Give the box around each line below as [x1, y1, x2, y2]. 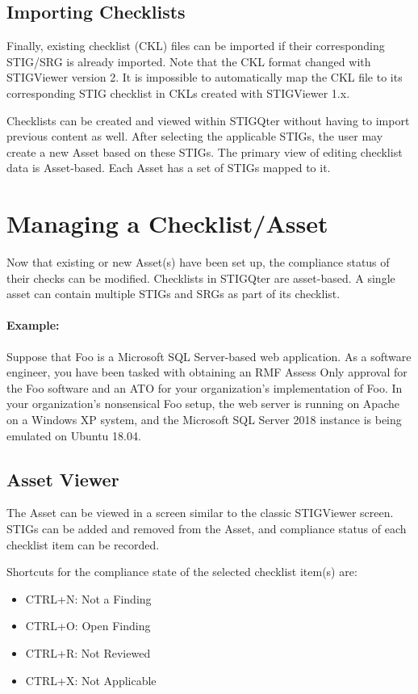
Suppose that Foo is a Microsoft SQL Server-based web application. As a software [6, 347, 412, 364]
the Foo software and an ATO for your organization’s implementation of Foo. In [6, 379, 403, 396]
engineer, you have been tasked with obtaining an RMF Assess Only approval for [6, 364, 408, 381]
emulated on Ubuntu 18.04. [6, 427, 141, 444]
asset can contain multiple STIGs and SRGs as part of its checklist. [6, 285, 341, 302]
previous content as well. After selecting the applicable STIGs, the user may [6, 128, 383, 145]
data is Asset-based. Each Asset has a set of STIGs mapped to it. [6, 159, 331, 176]
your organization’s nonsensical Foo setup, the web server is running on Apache [6, 395, 399, 412]
